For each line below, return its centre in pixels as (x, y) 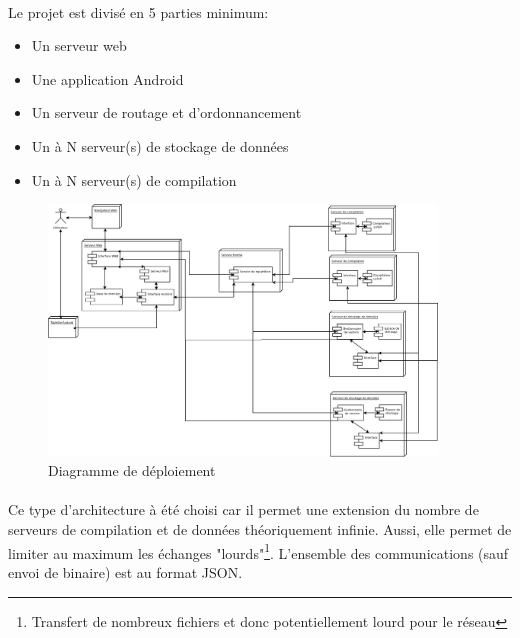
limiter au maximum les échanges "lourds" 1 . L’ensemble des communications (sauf (258, 551)
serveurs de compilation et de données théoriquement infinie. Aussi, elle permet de (260, 529)
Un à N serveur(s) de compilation (134, 179)
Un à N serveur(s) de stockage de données (160, 145)
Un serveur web (79, 45)
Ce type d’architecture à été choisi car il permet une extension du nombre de (243, 509)
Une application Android (107, 78)
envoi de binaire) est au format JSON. (125, 571)
